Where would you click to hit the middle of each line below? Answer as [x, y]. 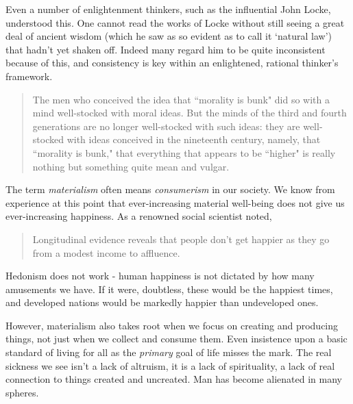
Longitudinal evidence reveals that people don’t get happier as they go [181, 239]
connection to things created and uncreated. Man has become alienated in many [174, 379]
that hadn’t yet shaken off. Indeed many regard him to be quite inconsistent [166, 49]
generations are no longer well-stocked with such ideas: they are [166, 126]
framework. [29, 76]
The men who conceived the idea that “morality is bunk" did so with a [181, 99]
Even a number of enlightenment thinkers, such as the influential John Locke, [168, 9]
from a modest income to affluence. [106, 252]
